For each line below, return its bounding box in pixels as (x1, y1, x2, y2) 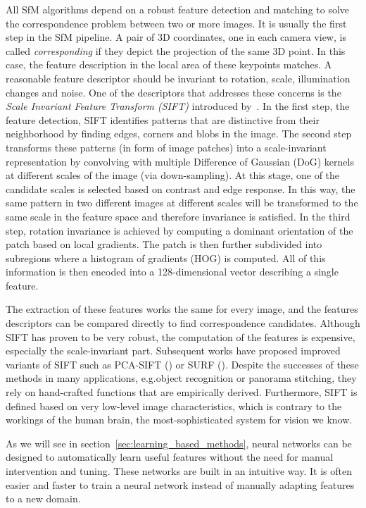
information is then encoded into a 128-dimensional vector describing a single (6, 264, 339, 279)
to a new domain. (6, 491, 81, 506)
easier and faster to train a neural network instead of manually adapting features (6, 477, 355, 492)
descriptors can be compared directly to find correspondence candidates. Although (6, 316, 360, 330)
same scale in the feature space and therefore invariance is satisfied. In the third (6, 209, 351, 223)
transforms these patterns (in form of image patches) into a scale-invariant (6, 140, 327, 154)
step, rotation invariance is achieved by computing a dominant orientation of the (6, 223, 353, 237)
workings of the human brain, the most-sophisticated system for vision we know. (6, 412, 353, 427)
